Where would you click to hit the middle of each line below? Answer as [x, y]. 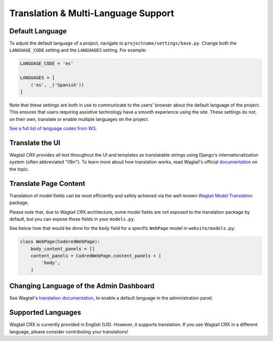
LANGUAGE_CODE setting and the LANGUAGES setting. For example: [78, 50]
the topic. [19, 169]
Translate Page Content [47, 184]
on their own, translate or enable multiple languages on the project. [79, 119]
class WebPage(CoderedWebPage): [60, 242]
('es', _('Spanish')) [57, 85]
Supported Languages [45, 312]
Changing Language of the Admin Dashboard [82, 286]
